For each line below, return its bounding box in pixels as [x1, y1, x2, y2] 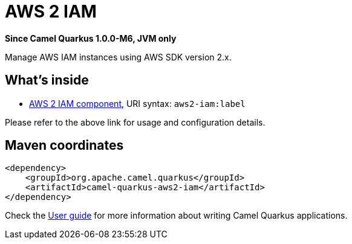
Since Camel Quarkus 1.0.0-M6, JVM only [5, 33, 177, 43]
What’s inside [5, 72, 89, 88]
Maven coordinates [5, 138, 124, 153]
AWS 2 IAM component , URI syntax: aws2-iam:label [29, 98, 246, 109]
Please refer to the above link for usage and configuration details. [5, 117, 266, 127]
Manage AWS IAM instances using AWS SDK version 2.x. [5, 51, 232, 62]
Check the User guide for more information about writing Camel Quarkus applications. [5, 210, 348, 221]
